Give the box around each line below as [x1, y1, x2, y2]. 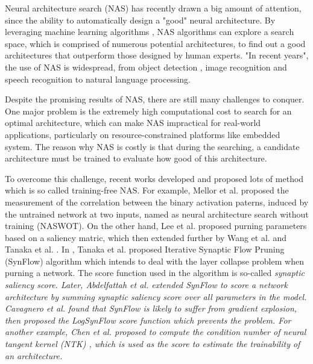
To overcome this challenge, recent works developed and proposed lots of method [5, 172, 304, 184]
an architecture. [5, 349, 63, 362]
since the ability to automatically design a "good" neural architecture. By [5, 13, 276, 26]
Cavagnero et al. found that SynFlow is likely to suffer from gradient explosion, [5, 302, 297, 315]
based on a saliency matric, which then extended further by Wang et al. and [5, 231, 286, 243]
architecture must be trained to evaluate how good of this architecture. [5, 152, 267, 165]
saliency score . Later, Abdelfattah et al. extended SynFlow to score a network [5, 278, 288, 291]
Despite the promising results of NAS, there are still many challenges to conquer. [5, 93, 305, 105]
